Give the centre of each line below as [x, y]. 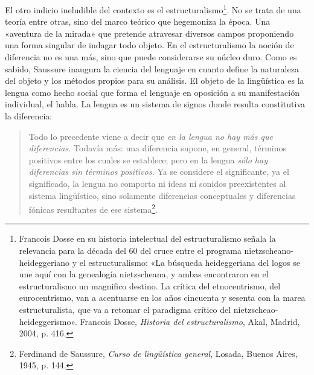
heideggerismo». [48, 321]
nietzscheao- [256, 309]
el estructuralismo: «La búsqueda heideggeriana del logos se [190, 262]
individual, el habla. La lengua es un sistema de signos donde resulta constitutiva [155, 104]
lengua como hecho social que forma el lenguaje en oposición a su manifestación [152, 92]
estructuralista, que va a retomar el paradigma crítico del [125, 309]
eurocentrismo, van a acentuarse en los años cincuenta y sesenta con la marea [162, 298]
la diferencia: [29, 116]
